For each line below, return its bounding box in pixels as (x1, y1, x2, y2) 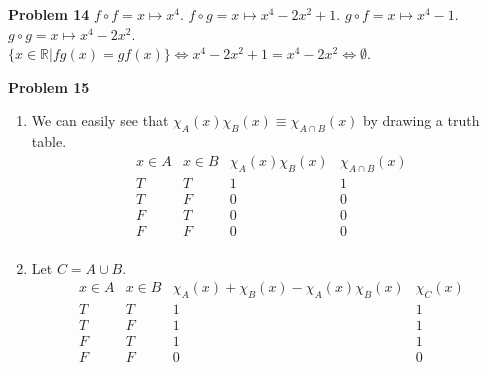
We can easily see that (31, 110, 169, 131)
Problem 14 (8, 4, 90, 24)
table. (31, 131, 67, 152)
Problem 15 (8, 76, 90, 97)
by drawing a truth (363, 110, 480, 131)
